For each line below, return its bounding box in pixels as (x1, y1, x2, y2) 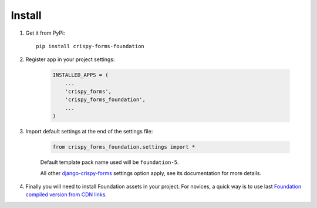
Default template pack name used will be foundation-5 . (40, 159, 179, 166)
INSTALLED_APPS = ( (52, 72, 109, 79)
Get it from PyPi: (25, 29, 66, 36)
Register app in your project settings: (25, 56, 115, 63)
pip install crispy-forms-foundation (36, 43, 145, 49)
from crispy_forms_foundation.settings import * (52, 144, 195, 150)
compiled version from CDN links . (25, 191, 107, 198)
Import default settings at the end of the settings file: (25, 128, 153, 135)
